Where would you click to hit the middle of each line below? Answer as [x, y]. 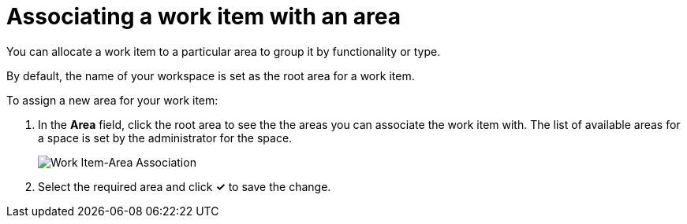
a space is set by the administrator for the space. [165, 138]
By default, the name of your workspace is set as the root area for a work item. [211, 75]
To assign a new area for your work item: [112, 100]
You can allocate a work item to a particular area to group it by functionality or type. [224, 51]
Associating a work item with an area [203, 17]
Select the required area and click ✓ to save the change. [185, 186]
